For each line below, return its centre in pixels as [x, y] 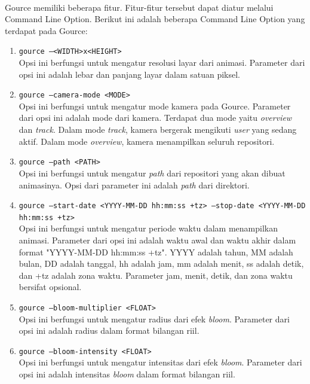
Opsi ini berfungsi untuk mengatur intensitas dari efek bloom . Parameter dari [160, 362]
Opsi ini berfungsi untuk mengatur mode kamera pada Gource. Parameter [155, 106]
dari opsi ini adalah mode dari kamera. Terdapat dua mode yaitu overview [155, 118]
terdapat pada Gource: [46, 30]
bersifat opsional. [50, 287]
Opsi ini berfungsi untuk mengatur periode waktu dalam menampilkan [148, 228]
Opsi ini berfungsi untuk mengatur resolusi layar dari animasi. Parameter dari [162, 63]
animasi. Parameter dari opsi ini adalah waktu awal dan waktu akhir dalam [157, 240]
